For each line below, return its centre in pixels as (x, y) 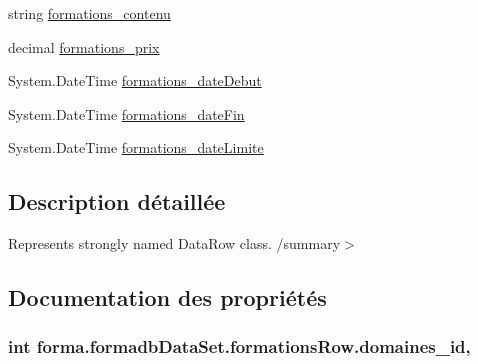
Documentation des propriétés (167, 297)
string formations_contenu (89, 13)
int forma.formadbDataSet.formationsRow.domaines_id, (239, 346)
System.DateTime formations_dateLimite (136, 147)
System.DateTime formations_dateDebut (135, 80)
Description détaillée (117, 201)
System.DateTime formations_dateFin (126, 113)
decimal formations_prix (84, 46)
